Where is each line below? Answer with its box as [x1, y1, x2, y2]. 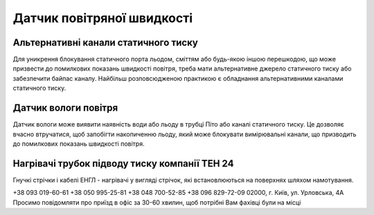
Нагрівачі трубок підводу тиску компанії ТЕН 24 [12, 158, 234, 169]
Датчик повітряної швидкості [12, 10, 193, 26]
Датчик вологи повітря [12, 102, 118, 114]
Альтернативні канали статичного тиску [12, 37, 199, 48]
